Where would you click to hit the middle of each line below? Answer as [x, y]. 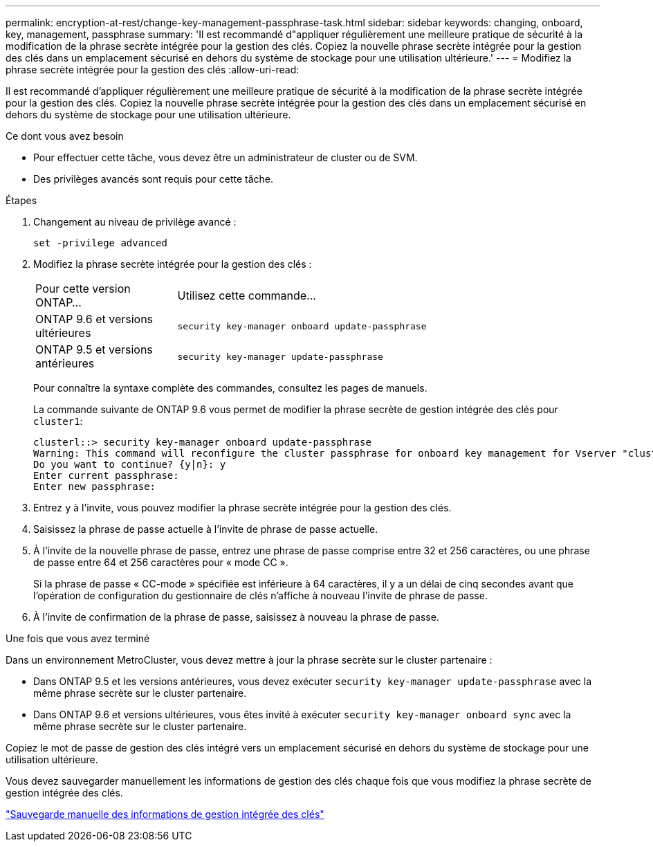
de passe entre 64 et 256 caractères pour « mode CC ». [161, 562]
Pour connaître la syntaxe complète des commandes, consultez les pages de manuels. [230, 388]
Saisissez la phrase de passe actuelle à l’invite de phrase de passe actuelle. [206, 529]
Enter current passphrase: [106, 475]
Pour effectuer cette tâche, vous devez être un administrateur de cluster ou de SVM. [226, 157]
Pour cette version [83, 289]
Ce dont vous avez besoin [65, 136]
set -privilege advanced [100, 243]
